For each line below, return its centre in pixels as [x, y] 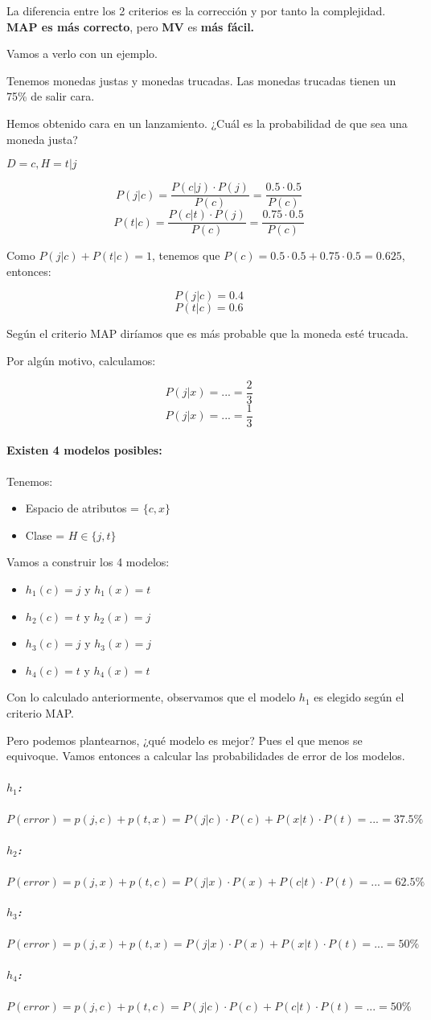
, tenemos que [186, 255]
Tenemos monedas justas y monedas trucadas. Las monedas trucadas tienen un [201, 80]
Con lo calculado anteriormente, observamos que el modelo [151, 697]
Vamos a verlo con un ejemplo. [82, 53]
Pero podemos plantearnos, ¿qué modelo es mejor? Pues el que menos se [185, 740]
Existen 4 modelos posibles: [84, 450]
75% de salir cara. [51, 96]
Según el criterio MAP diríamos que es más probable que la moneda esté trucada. [208, 333]
